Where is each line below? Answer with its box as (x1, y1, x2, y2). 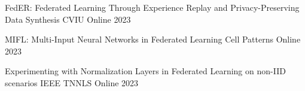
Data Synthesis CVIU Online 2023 (5, 13, 131, 25)
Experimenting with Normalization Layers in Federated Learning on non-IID (5, 65, 286, 77)
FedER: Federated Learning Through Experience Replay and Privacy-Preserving (5, 1, 300, 13)
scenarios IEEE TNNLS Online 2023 (5, 76, 139, 89)
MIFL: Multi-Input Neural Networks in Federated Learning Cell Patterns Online (5, 33, 301, 45)
